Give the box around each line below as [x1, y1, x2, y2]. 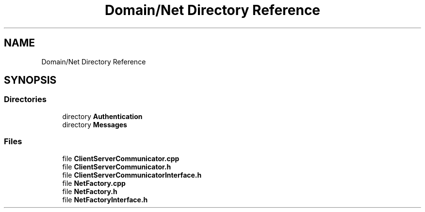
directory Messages [62, 120, 127, 129]
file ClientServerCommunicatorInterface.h [62, 170, 202, 179]
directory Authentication [62, 112, 143, 121]
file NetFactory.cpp [62, 179, 126, 187]
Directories [4, 94, 47, 105]
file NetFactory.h [62, 187, 117, 196]
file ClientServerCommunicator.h [62, 162, 171, 171]
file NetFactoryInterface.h [62, 195, 148, 204]
